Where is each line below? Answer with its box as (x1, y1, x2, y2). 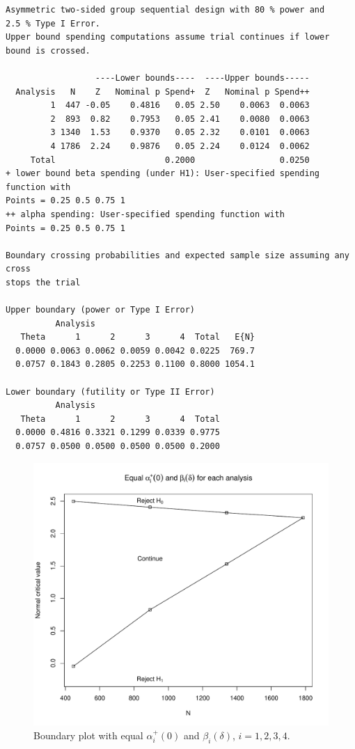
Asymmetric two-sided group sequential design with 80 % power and (6, 5, 325, 15)
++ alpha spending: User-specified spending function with (6, 209, 285, 219)
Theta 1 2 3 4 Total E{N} (20, 332, 255, 342)
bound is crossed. (6, 45, 90, 56)
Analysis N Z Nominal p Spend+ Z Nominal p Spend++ (15, 86, 310, 97)
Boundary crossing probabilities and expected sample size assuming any (6, 250, 349, 260)
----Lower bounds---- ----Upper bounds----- (95, 72, 310, 83)
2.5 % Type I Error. (6, 18, 101, 29)
